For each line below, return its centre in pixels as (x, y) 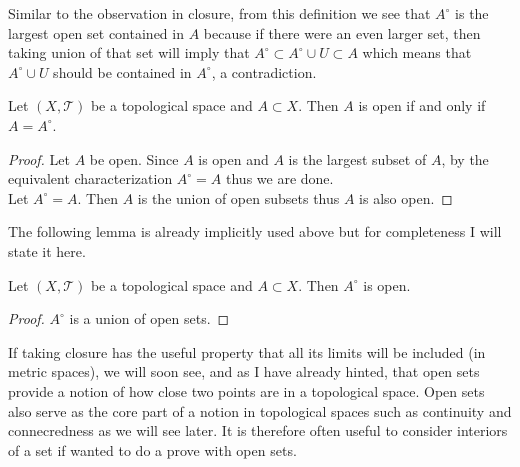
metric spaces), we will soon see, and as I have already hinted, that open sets (244, 371)
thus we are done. (280, 178)
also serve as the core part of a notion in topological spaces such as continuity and (260, 410)
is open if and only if (422, 105)
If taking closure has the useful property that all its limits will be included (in (247, 351)
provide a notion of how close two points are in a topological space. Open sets (246, 390)
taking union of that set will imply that (129, 52)
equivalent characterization (90, 178)
